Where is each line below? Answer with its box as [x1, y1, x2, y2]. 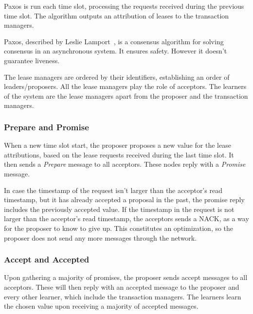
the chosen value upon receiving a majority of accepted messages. [4, 301, 199, 311]
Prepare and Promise [4, 121, 89, 133]
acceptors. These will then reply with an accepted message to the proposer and [4, 281, 239, 292]
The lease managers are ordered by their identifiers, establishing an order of [4, 71, 230, 82]
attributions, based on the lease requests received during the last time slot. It [4, 149, 234, 159]
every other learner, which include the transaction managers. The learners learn [4, 291, 241, 301]
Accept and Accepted [4, 253, 90, 265]
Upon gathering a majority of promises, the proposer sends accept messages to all [4, 272, 248, 282]
